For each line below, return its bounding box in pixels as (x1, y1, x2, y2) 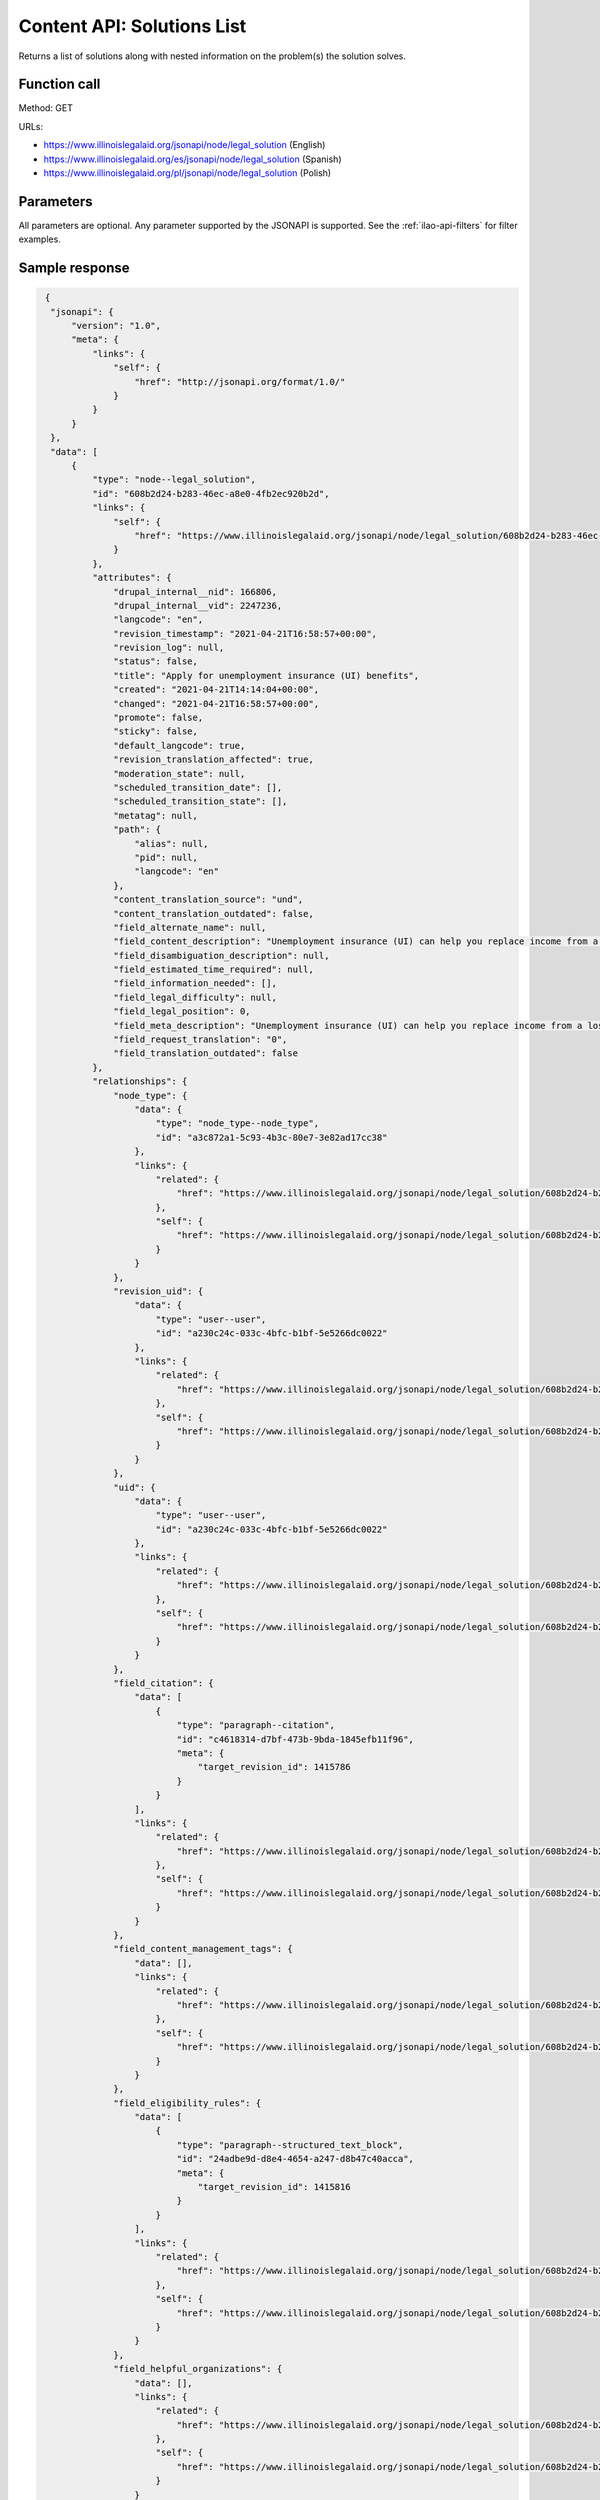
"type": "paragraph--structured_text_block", (176, 2139, 404, 2150)
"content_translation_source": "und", (113, 894, 304, 905)
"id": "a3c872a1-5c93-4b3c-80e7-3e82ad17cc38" (155, 1131, 388, 1143)
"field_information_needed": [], (113, 978, 277, 989)
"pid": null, (134, 851, 199, 863)
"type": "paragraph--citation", (176, 1720, 335, 1731)
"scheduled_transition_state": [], (113, 796, 288, 807)
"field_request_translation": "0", (113, 1034, 288, 1045)
